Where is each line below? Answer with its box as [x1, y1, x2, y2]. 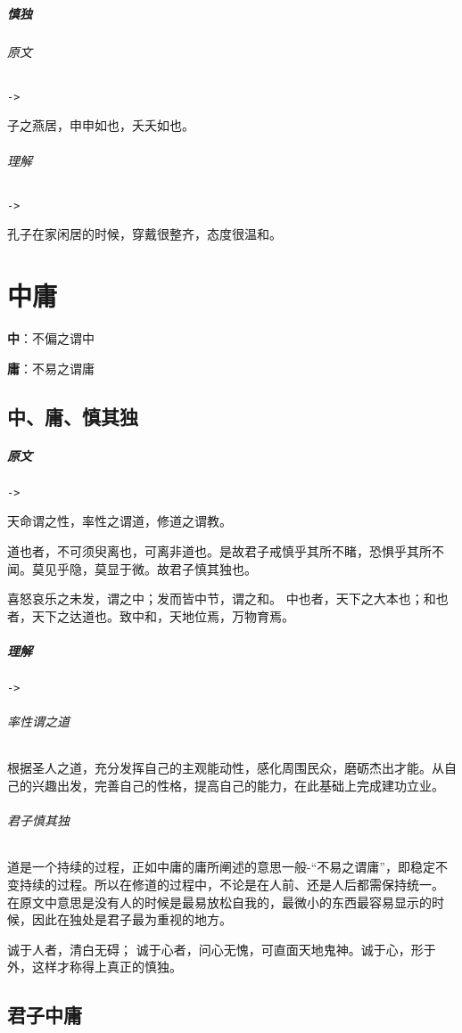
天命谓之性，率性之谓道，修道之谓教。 [7, 512, 232, 530]
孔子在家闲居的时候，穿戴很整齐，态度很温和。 [7, 225, 282, 243]
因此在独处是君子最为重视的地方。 [31, 910, 232, 929]
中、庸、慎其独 [7, 402, 138, 430]
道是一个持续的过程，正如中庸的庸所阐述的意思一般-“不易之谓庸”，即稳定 [7, 857, 435, 876]
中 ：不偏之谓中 [7, 329, 95, 348]
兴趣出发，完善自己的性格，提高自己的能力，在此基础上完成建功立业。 [31, 775, 444, 794]
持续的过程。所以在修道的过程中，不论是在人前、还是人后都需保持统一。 [19, 874, 444, 893]
